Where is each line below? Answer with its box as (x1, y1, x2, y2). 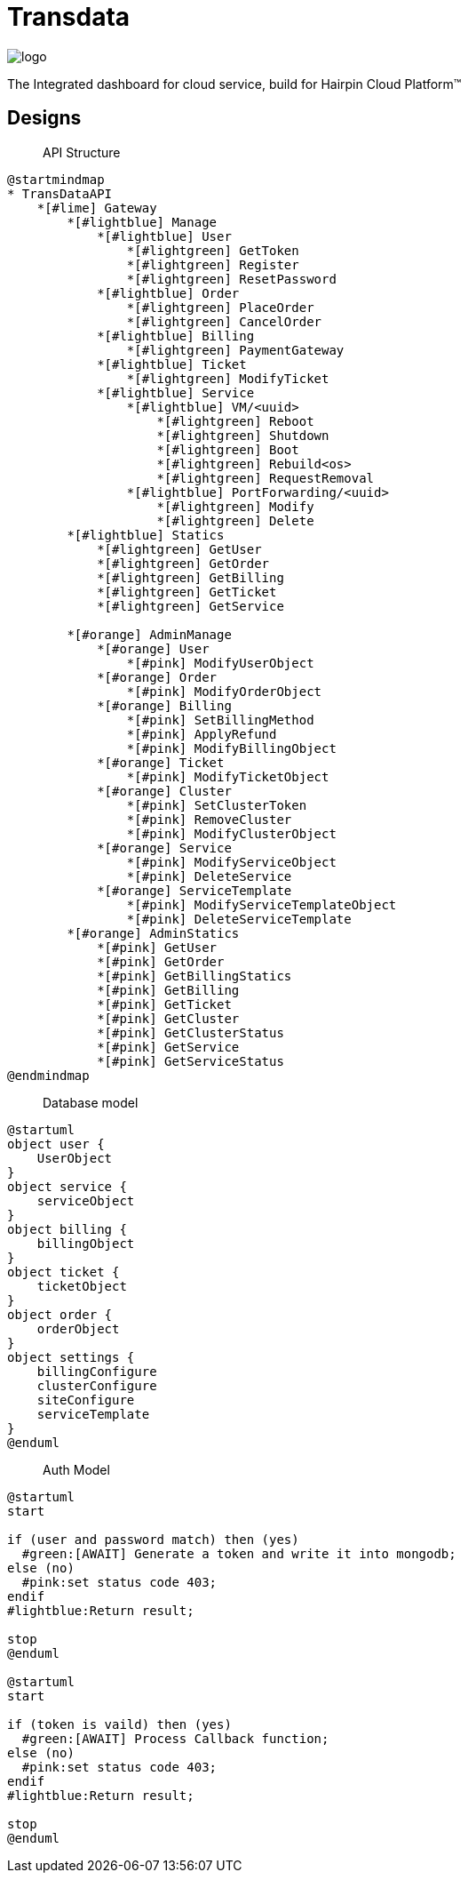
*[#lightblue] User (97, 228, 232, 244)
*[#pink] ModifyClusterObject (126, 826, 337, 841)
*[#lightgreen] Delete (156, 513, 314, 528)
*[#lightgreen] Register (126, 257, 299, 272)
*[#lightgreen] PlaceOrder (126, 300, 314, 315)
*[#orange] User (97, 641, 210, 656)
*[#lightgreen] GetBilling (97, 570, 284, 585)
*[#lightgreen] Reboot (156, 413, 314, 428)
